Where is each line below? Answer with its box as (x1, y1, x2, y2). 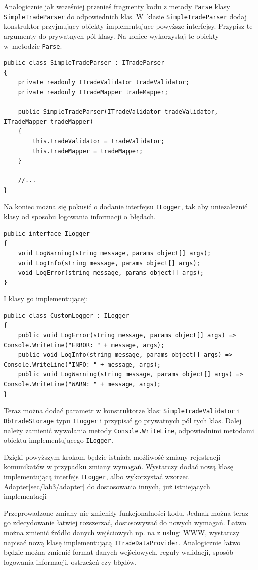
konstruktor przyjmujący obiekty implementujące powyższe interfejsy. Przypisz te (4, 21, 253, 31)
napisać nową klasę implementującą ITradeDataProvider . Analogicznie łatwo (4, 537, 241, 547)
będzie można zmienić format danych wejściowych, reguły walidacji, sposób (4, 547, 233, 557)
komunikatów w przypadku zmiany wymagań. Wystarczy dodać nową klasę (4, 461, 233, 472)
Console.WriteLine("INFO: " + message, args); (4, 361, 161, 368)
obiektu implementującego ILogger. (4, 435, 115, 445)
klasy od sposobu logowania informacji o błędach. (4, 211, 156, 222)
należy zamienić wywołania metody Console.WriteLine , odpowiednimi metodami (4, 425, 254, 435)
